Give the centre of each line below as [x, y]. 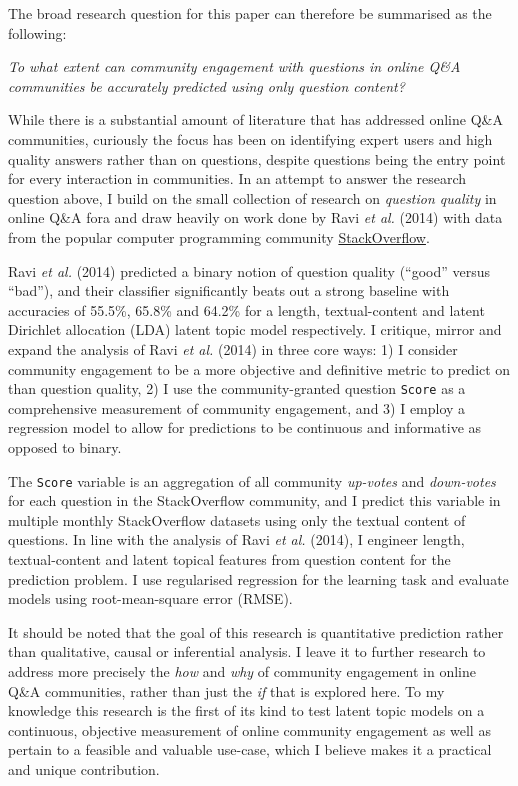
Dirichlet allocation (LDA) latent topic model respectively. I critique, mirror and [255, 329]
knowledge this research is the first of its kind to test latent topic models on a [246, 710]
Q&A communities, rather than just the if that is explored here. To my [226, 690]
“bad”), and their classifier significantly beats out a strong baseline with [229, 290]
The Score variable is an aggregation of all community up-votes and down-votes [252, 480]
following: [37, 32]
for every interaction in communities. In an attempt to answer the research [237, 178]
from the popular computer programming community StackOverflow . [219, 236]
